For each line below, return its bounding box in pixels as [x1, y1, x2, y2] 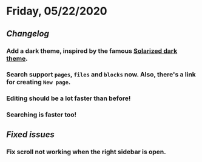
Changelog [6, 29, 50, 39]
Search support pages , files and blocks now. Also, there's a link [6, 70, 196, 79]
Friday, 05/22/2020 [6, 4, 107, 18]
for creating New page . [6, 78, 71, 86]
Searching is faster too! [6, 110, 77, 119]
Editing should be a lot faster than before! [6, 94, 131, 103]
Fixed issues [6, 129, 55, 140]
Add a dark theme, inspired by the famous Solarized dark [6, 47, 178, 55]
